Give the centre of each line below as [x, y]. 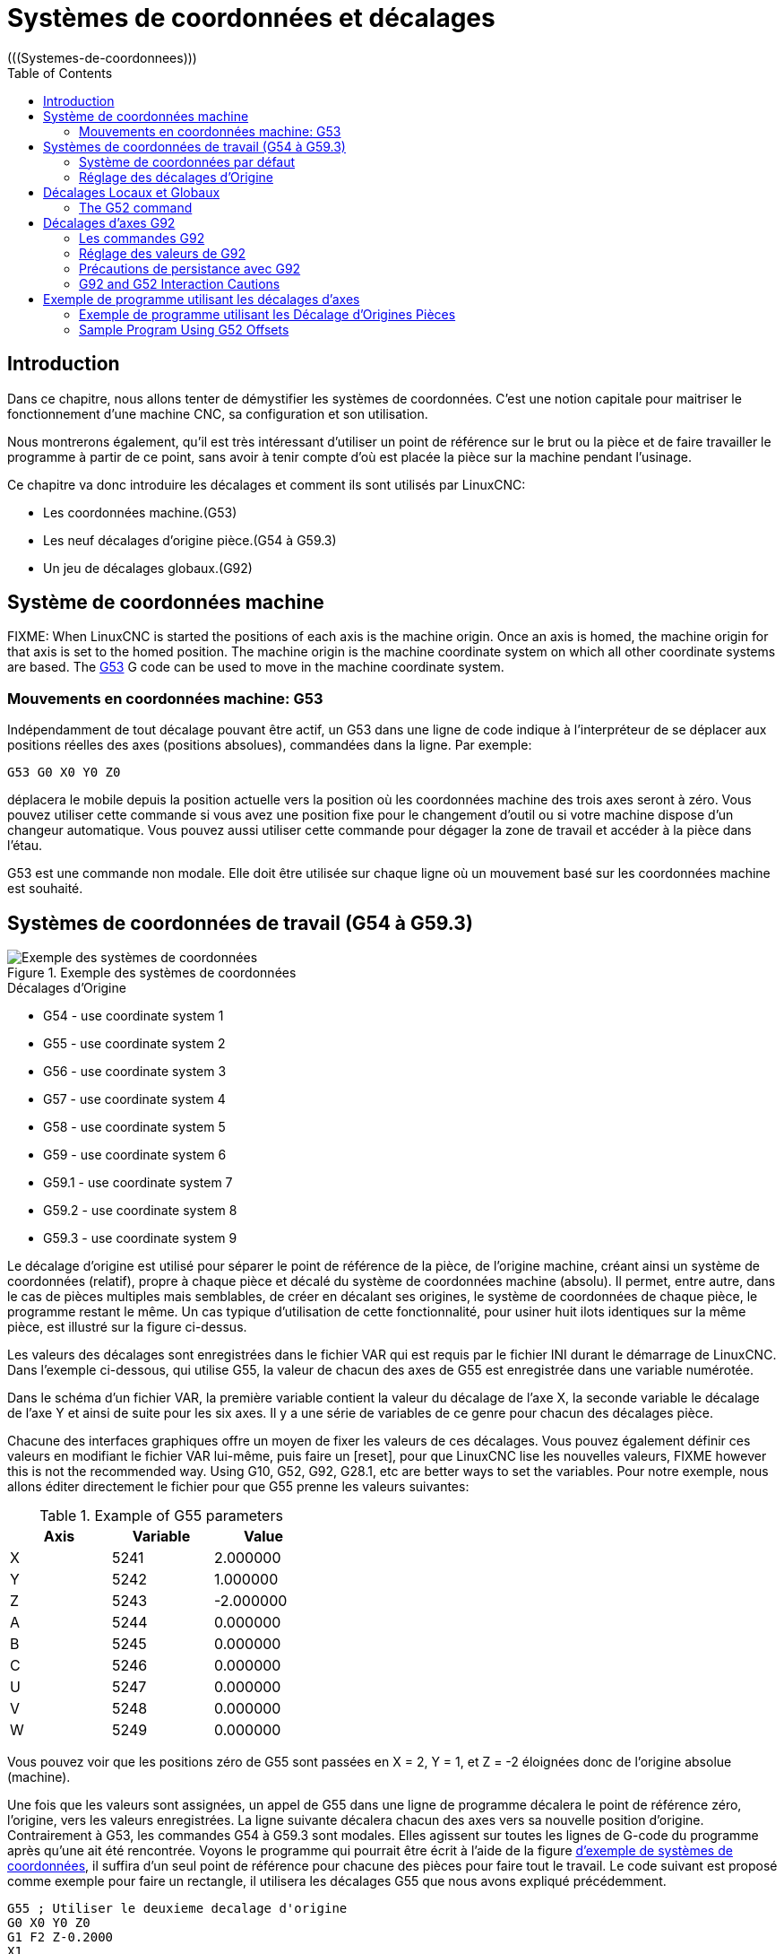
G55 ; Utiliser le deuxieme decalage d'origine [177, 1909]
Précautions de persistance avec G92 [190, 268]
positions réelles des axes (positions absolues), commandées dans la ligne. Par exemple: [270, 745]
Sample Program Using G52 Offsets [184, 329]
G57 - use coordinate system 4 [134, 1099]
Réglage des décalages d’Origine [176, 177]
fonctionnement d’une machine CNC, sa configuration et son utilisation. [218, 413]
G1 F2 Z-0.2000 [60, 1937]
